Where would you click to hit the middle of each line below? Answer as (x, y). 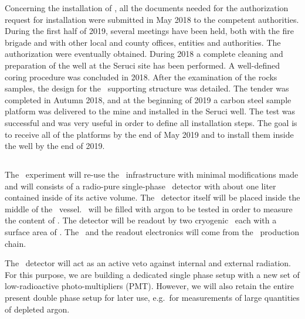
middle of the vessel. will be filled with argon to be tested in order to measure (149, 208)
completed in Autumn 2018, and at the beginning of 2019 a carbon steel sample (148, 99)
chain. (16, 243)
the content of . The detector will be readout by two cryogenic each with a (141, 220)
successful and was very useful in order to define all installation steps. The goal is (151, 122)
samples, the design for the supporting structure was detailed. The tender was (147, 88)
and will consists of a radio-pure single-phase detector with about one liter (140, 186)
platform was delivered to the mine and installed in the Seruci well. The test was (150, 111)
